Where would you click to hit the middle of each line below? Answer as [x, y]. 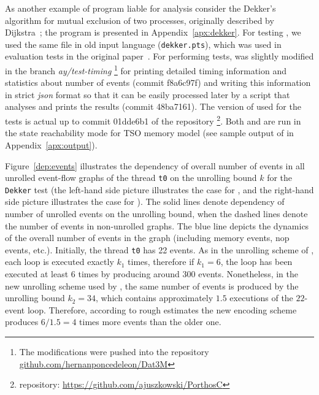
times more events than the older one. [150, 322]
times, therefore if [161, 262]
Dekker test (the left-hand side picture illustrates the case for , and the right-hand [159, 189]
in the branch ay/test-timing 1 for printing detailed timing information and [146, 70]
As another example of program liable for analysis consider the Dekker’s [140, 8]
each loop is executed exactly [60, 262]
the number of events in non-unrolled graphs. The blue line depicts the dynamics [157, 225]
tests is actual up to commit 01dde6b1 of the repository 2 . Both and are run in [153, 120]
